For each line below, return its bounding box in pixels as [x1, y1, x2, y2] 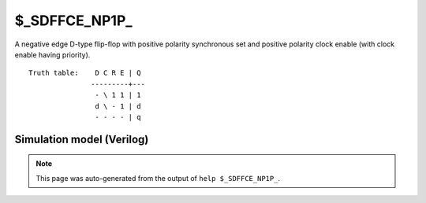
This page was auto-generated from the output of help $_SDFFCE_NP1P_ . [35, 173, 280, 183]
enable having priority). [14, 50, 91, 59]
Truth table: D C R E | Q [28, 68, 141, 78]
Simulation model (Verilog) [14, 132, 149, 146]
